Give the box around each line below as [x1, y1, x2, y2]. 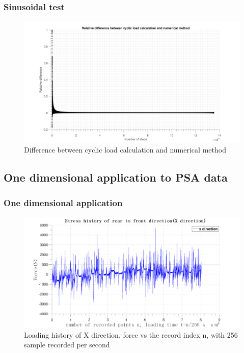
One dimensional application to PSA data [4, 169, 228, 185]
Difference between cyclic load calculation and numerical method [24, 144, 226, 155]
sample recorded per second [24, 339, 110, 350]
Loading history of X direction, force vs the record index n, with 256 [24, 329, 238, 340]
